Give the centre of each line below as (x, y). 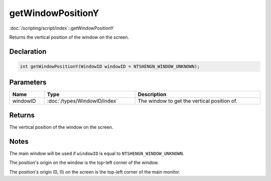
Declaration (28, 51)
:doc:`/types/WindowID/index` (82, 101)
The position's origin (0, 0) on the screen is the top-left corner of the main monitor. (95, 172)
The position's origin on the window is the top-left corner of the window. (84, 162)
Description (152, 94)
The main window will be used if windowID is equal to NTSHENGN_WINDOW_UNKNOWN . (97, 153)
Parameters (28, 82)
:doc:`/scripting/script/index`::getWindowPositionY (61, 28)
